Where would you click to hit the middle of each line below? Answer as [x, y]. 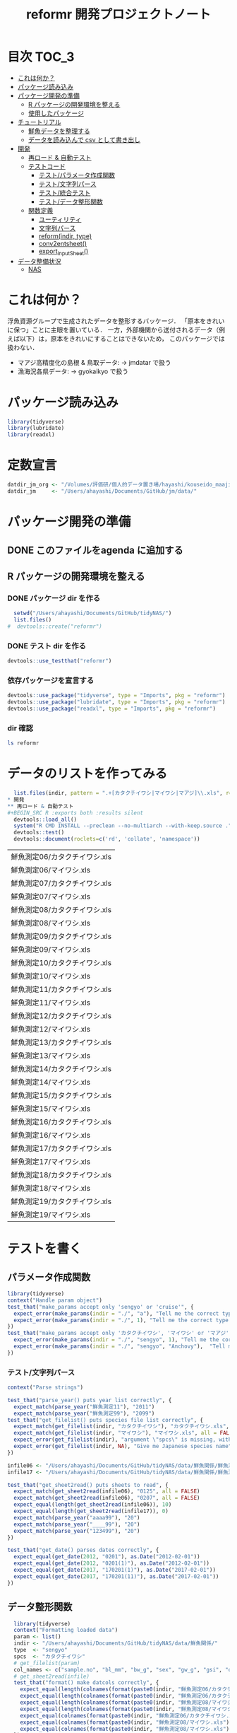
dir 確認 [20, 728]
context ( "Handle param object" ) [55, 1300]
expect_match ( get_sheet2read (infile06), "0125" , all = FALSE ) [107, 1492]
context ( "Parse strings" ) [45, 1388]
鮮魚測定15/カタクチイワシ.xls [61, 1095]
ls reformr [23, 743]
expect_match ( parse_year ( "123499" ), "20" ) [77, 1531]
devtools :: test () [39, 833]
